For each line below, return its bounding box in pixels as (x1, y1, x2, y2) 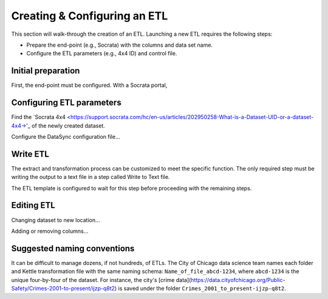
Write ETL (11, 149, 50, 159)
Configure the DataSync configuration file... (11, 133, 120, 140)
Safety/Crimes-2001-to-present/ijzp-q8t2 (11, 284, 115, 292)
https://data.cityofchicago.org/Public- (190, 276, 285, 283)
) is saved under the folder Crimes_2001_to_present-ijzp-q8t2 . (114, 284, 287, 292)
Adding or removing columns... (11, 227, 89, 235)
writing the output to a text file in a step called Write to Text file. (11, 173, 170, 181)
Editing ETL (11, 200, 56, 210)
